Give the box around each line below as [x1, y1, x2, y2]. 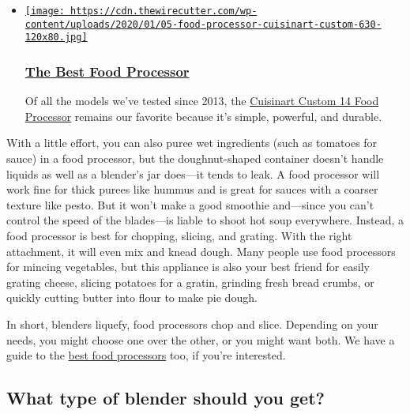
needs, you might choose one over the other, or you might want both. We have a [6, 331, 395, 348]
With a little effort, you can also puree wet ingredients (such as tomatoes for [6, 134, 378, 151]
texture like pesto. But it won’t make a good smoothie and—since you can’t [6, 196, 374, 213]
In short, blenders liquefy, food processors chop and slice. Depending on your [6, 315, 378, 332]
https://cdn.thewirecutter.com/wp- [70, 6, 258, 17]
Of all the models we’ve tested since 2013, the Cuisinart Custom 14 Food [24, 92, 379, 109]
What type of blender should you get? [6, 386, 325, 410]
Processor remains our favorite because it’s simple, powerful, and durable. [24, 107, 382, 124]
